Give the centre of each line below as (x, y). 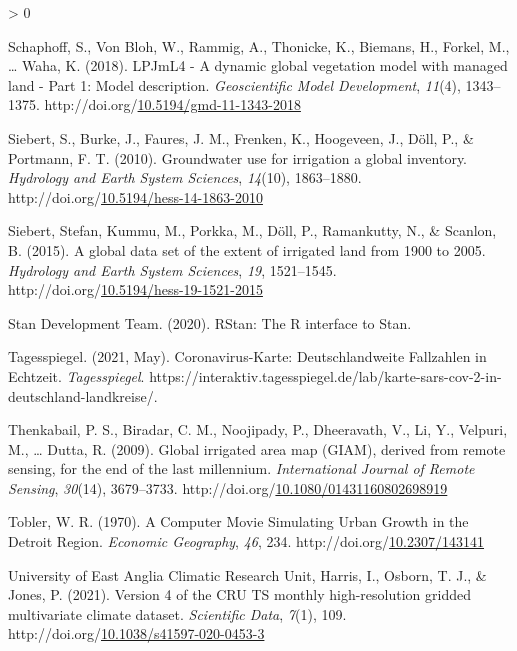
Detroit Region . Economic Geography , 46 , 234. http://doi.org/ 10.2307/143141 (246, 541)
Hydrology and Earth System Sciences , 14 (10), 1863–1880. (185, 177)
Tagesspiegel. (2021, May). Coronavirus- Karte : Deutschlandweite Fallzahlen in (247, 356)
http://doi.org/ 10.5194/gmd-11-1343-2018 (172, 104)
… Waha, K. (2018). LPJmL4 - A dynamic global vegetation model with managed (258, 65)
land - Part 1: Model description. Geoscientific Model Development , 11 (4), (234, 84)
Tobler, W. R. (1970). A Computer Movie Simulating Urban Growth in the (238, 521)
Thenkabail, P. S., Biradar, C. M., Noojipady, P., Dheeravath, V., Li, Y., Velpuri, (258, 429)
